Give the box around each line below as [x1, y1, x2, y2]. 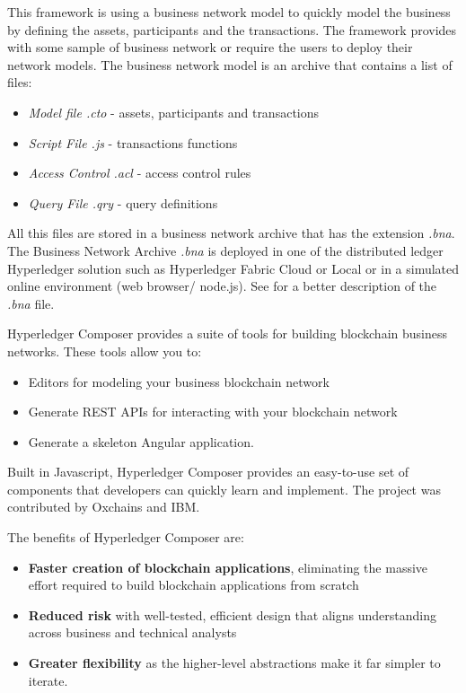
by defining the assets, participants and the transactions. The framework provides [7, 20, 457, 39]
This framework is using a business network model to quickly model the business [7, 3, 451, 21]
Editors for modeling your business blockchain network [28, 372, 330, 390]
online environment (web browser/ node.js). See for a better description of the [7, 276, 437, 295]
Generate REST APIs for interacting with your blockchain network [28, 402, 398, 421]
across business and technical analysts [28, 623, 237, 642]
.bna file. [7, 294, 55, 312]
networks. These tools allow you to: [7, 341, 202, 360]
